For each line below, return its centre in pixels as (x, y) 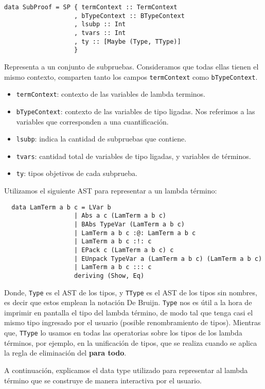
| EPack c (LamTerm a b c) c (124, 250)
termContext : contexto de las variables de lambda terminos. (111, 94)
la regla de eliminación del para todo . (65, 353)
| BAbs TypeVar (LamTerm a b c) (129, 224)
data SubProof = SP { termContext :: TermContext (91, 7)
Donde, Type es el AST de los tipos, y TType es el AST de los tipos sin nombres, (131, 292)
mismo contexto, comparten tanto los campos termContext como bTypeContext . (131, 76)
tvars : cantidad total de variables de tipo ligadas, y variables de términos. (134, 156)
